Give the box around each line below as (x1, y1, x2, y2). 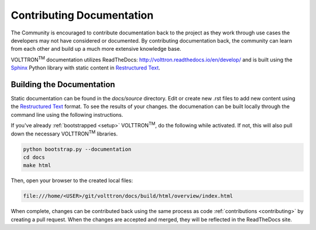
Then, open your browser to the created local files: (11, 177, 133, 184)
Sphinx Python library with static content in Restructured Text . (11, 64, 160, 71)
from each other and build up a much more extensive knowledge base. (11, 46, 181, 53)
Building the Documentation (11, 79, 115, 89)
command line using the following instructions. (11, 111, 123, 118)
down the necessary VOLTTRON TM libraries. (11, 129, 118, 137)
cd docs (23, 154, 45, 161)
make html (23, 162, 51, 169)
